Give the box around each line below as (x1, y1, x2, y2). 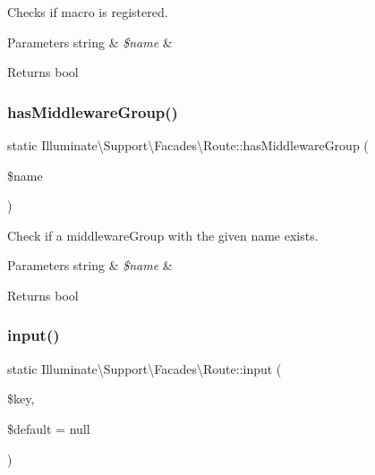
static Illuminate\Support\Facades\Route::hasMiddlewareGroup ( (7, 136, 369, 154)
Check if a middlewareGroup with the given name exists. (7, 225, 319, 244)
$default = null (7, 419, 90, 437)
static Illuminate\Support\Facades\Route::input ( (7, 359, 282, 377)
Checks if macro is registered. (7, 3, 168, 21)
